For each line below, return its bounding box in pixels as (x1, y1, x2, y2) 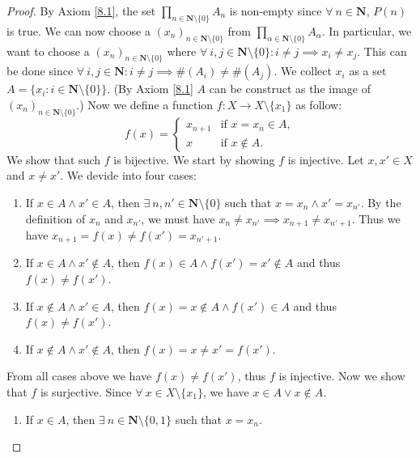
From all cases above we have (6, 367, 152, 384)
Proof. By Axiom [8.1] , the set (6, 2, 156, 19)
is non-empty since (229, 2, 322, 19)
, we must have (141, 210, 215, 227)
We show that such (6, 151, 101, 168)
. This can (357, 42, 407, 59)
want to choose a (6, 42, 90, 59)
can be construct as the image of (209, 80, 371, 97)
